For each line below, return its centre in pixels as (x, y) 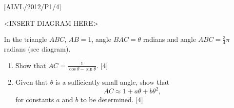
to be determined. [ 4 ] (112, 99)
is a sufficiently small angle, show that (112, 81)
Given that (32, 81)
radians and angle (169, 39)
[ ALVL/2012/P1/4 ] (33, 6)
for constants (35, 99)
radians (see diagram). (37, 49)
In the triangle (26, 39)
